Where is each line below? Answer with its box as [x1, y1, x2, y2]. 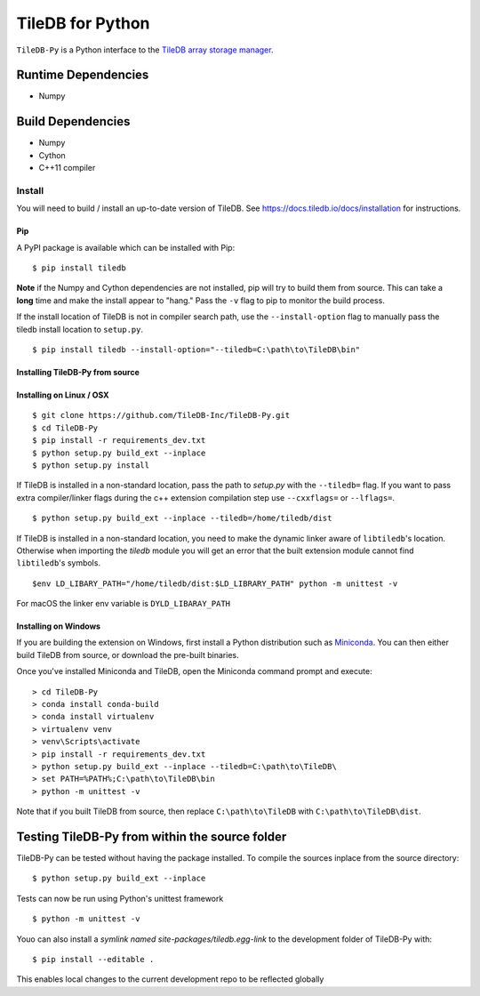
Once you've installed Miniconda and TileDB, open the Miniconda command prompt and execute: [16, 666, 372, 677]
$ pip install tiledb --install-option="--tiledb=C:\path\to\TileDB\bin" [32, 345, 361, 355]
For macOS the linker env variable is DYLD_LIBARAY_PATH [16, 598, 231, 609]
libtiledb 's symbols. [16, 558, 101, 568]
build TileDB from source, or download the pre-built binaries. [16, 649, 239, 660]
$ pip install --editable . [32, 954, 155, 965]
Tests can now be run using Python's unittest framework [16, 893, 224, 904]
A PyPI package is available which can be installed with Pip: [16, 242, 236, 253]
